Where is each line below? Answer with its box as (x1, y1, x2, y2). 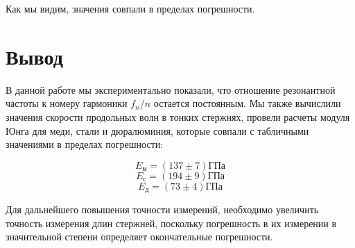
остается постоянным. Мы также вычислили (153, 96, 341, 110)
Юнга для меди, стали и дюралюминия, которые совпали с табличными (6, 123, 309, 138)
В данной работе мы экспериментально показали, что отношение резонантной (6, 82, 336, 97)
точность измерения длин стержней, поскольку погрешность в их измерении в (6, 215, 337, 230)
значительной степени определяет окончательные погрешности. (6, 229, 273, 244)
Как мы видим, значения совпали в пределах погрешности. (6, 1, 255, 15)
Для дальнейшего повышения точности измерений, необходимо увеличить (6, 202, 319, 217)
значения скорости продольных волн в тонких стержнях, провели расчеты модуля (6, 109, 350, 124)
